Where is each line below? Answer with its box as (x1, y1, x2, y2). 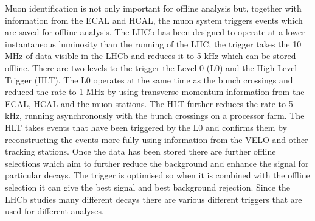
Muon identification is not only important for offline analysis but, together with (5, 2, 302, 14)
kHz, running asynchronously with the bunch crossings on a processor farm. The (5, 109, 305, 122)
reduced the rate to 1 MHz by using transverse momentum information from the (5, 85, 305, 98)
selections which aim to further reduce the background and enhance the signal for (5, 156, 309, 169)
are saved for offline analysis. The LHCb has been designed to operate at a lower (5, 26, 305, 38)
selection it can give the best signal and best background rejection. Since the (5, 180, 290, 193)
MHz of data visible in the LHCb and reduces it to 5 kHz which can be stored (5, 49, 296, 62)
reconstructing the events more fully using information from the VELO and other (5, 133, 308, 146)
